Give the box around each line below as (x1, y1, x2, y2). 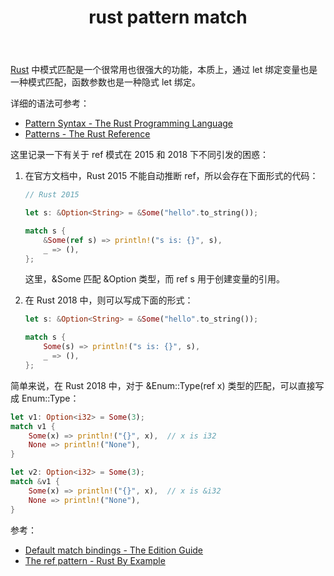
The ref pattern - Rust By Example (24, 554, 166, 566)
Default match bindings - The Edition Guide (24, 544, 204, 556)
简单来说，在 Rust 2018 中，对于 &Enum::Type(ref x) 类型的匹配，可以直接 (10, 379, 316, 391)
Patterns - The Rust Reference (24, 128, 151, 140)
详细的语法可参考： (10, 97, 90, 110)
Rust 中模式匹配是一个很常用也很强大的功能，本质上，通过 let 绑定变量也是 (10, 64, 318, 76)
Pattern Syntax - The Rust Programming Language (24, 117, 234, 130)
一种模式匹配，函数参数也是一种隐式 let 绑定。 (10, 76, 202, 88)
